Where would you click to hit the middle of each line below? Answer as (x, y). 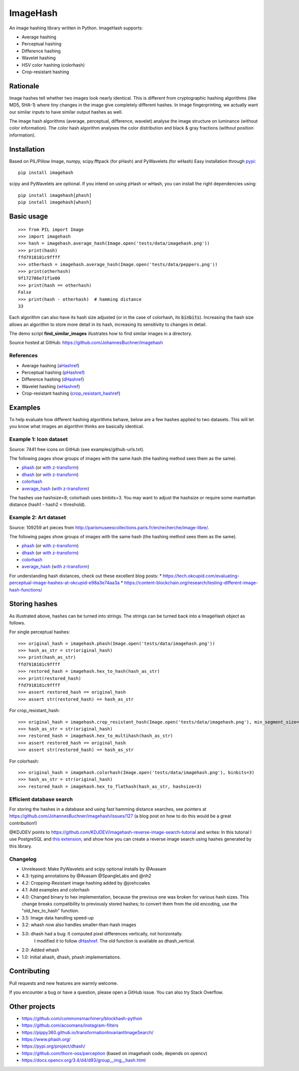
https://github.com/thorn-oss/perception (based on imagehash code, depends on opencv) (115, 1053)
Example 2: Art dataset (38, 517)
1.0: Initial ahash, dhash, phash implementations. (72, 957)
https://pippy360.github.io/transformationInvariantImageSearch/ (88, 1032)
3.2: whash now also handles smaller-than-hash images (79, 925)
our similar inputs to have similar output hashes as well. (66, 112)
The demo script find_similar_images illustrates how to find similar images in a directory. (101, 333)
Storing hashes (33, 604)
